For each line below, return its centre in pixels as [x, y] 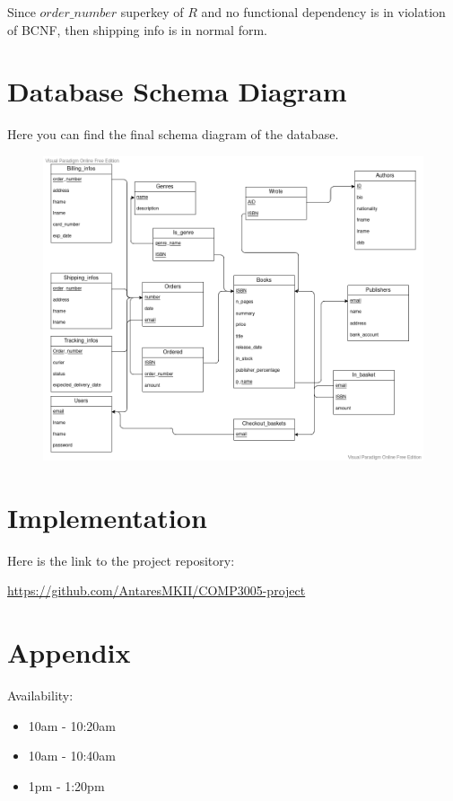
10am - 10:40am [72, 756]
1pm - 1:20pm [66, 785]
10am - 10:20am [72, 725]
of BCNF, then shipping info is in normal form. [137, 29]
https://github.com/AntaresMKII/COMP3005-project [157, 590]
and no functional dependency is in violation [323, 12]
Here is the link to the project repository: [121, 560]
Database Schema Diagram [177, 91]
